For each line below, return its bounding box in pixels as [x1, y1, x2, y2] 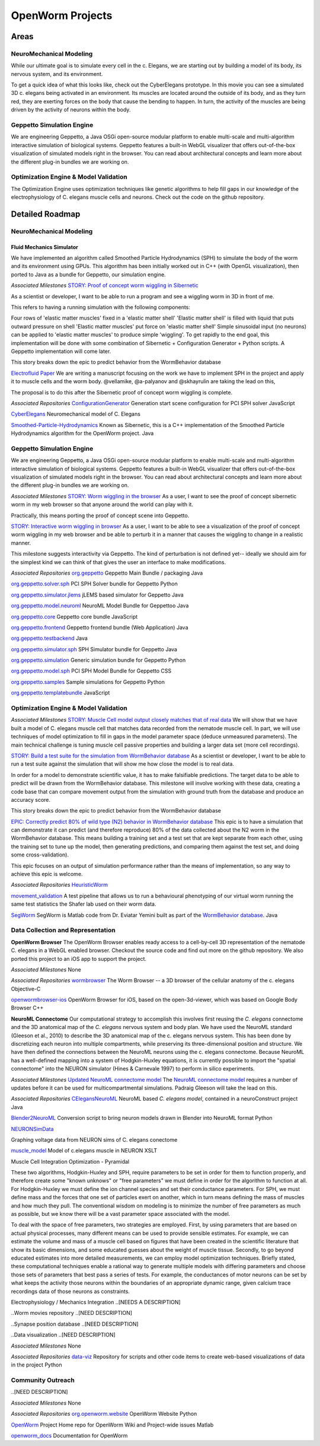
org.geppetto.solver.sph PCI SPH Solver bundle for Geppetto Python [11, 580, 178, 587]
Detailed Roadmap [11, 209, 81, 219]
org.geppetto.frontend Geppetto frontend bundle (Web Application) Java [11, 623, 189, 631]
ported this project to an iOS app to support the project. [11, 955, 147, 962]
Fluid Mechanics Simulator [11, 243, 78, 250]
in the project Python [11, 1361, 62, 1368]
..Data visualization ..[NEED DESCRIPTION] [11, 1332, 116, 1339]
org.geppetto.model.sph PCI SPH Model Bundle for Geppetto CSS [11, 667, 172, 674]
